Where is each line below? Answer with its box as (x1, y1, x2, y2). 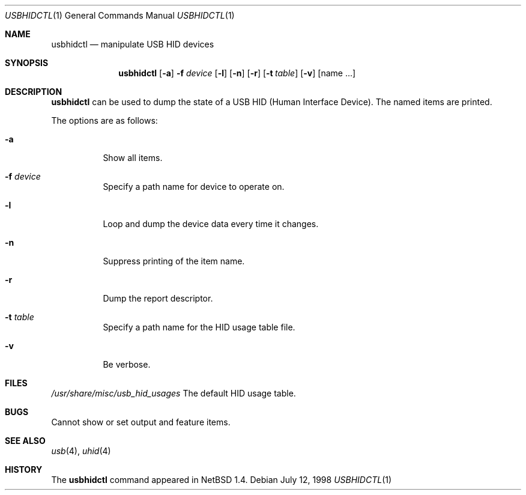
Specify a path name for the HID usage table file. (103, 322, 295, 332)
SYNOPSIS (5, 58, 49, 68)
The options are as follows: (51, 115, 158, 126)
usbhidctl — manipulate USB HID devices (51, 39, 214, 49)
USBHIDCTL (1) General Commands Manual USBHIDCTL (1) (5, 10, 235, 20)
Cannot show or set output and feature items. (51, 417, 231, 427)
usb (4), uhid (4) (51, 446, 111, 456)
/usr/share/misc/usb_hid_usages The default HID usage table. (51, 388, 296, 398)
